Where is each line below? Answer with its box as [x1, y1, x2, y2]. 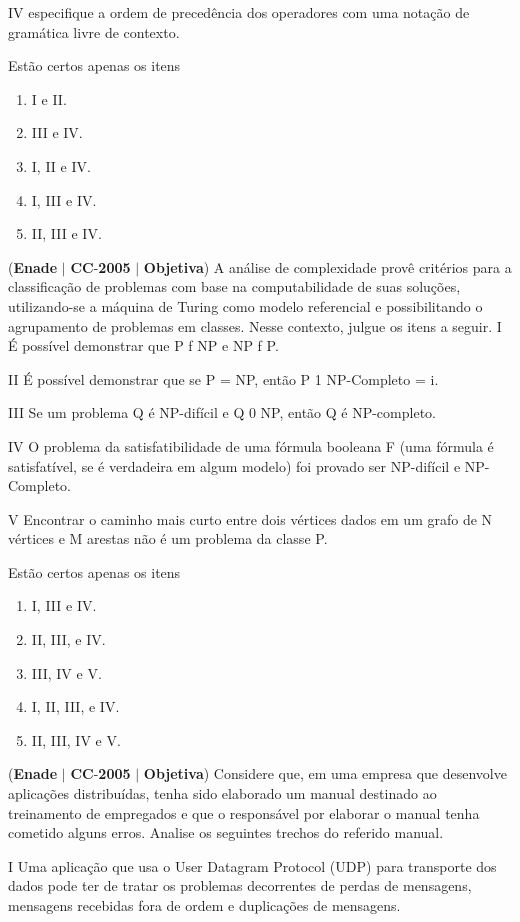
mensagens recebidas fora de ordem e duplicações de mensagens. [8, 895, 401, 915]
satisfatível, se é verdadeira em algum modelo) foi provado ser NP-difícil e [8, 455, 461, 476]
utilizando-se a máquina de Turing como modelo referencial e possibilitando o [8, 295, 483, 316]
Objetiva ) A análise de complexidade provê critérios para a [143, 256, 512, 277]
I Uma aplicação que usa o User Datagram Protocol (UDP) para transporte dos [8, 855, 497, 876]
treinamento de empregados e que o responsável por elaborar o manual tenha [8, 802, 480, 823]
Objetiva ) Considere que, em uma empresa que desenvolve [143, 763, 507, 784]
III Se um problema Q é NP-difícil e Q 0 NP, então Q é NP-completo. [8, 402, 436, 423]
